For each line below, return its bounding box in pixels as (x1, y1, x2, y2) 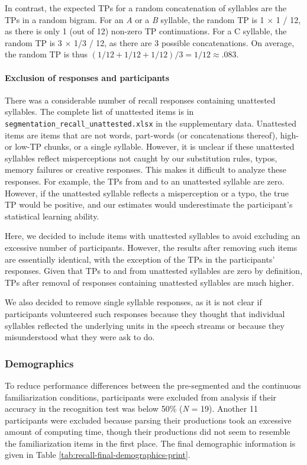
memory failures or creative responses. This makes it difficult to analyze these (5, 163, 286, 176)
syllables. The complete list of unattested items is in (5, 105, 194, 118)
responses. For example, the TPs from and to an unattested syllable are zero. (5, 175, 285, 187)
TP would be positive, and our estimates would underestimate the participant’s (5, 198, 293, 211)
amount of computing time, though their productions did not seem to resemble (5, 425, 290, 438)
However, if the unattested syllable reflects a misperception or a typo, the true (5, 186, 289, 199)
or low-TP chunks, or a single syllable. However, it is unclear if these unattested (5, 140, 295, 153)
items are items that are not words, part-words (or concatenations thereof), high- (5, 128, 299, 141)
